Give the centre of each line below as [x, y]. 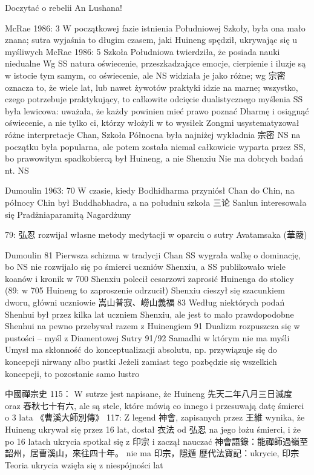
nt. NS [17, 170]
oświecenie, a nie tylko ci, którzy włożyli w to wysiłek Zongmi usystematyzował [152, 123]
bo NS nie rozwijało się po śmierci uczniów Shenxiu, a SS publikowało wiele [145, 267]
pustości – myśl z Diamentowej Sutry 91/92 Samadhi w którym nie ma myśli [147, 337]
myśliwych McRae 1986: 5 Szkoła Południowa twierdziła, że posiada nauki [142, 51]
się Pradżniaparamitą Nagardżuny [68, 214]
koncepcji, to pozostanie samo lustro [72, 373]
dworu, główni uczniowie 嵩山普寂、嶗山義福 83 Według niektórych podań [145, 302]
